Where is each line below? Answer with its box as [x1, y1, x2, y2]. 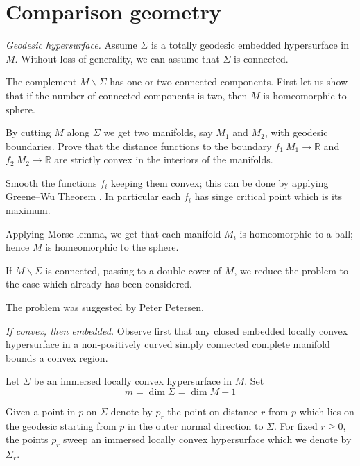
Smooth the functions [6, 175, 97, 190]
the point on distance [167, 404, 258, 418]
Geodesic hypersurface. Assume [6, 38, 137, 52]
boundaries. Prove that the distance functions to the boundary [6, 138, 272, 153]
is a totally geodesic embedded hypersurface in [151, 38, 349, 52]
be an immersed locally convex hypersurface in [33, 374, 232, 388]
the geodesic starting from [6, 418, 117, 433]
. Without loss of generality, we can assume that [15, 51, 220, 65]
